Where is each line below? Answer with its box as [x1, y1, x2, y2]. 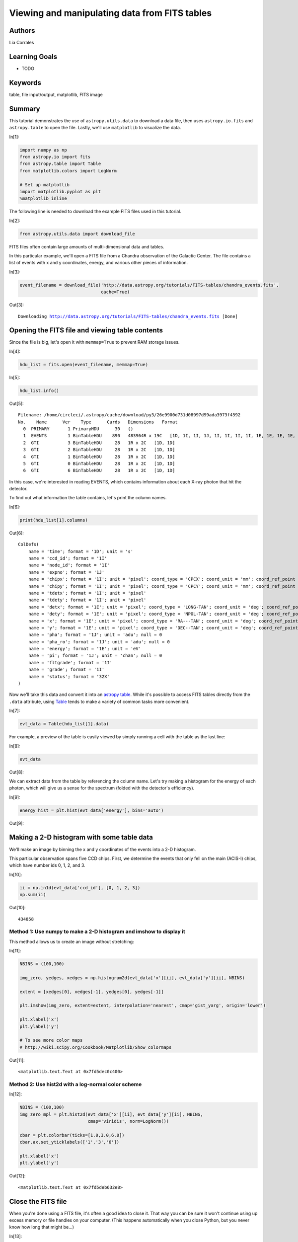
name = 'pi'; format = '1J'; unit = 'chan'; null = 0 [28, 653, 162, 658]
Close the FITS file [9, 1197, 67, 1206]
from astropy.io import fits [19, 154, 91, 159]
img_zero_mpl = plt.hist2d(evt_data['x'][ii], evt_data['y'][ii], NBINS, [19, 1111, 203, 1117]
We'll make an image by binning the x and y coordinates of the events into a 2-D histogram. [9, 846, 196, 852]
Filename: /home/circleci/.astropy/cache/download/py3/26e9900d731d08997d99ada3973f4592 [18, 412, 241, 418]
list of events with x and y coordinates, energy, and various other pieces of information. [9, 260, 188, 266]
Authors [9, 26, 35, 35]
